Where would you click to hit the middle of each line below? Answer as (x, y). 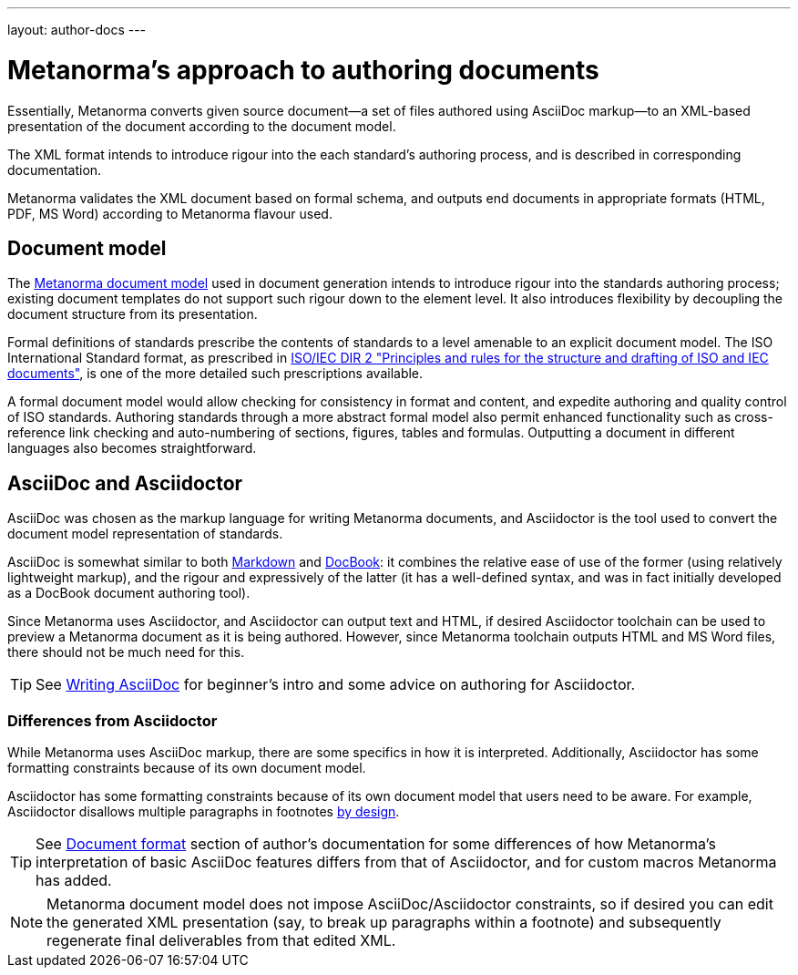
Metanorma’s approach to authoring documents (303, 70)
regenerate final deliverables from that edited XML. (221, 940)
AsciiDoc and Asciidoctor (125, 483)
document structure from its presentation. (133, 314)
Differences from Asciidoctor (113, 720)
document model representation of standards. (145, 534)
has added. (74, 880)
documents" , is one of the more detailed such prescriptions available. (215, 374)
